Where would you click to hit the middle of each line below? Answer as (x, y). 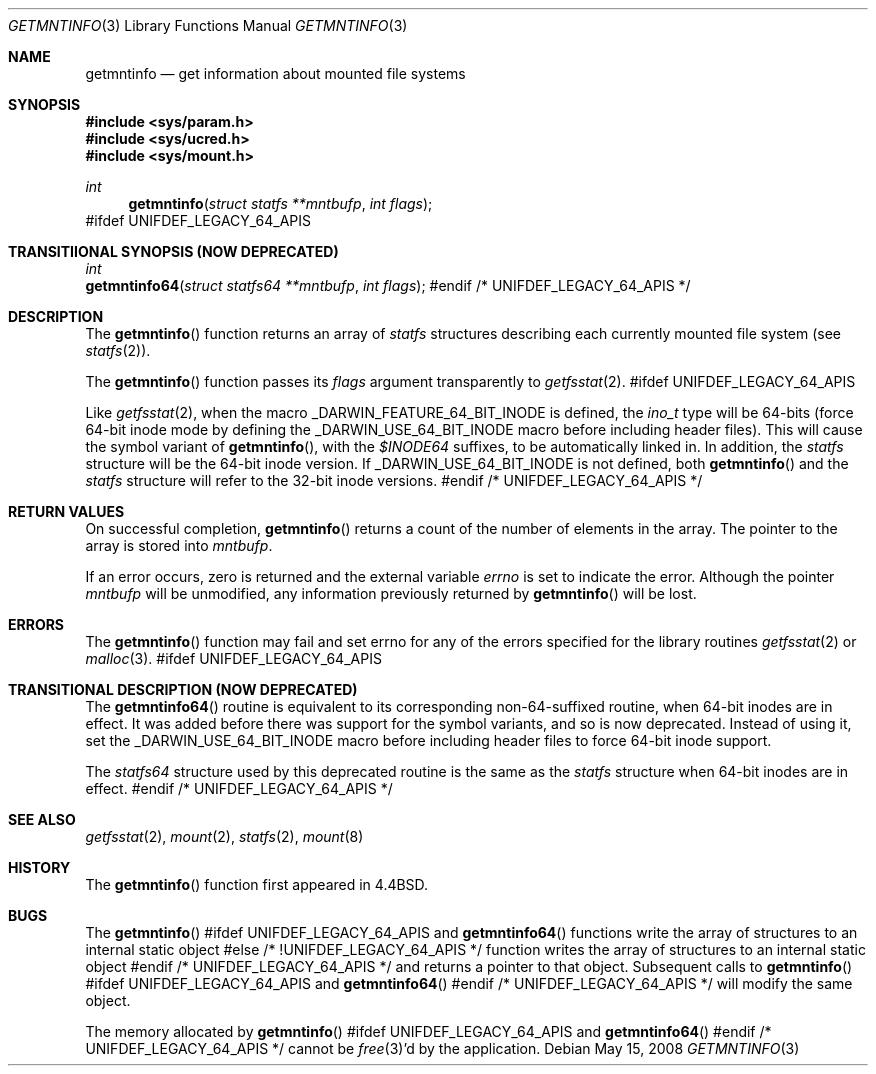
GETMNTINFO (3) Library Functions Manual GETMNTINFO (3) (208, 25)
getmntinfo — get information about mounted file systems (275, 73)
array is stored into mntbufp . (179, 545)
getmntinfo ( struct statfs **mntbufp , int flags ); (280, 203)
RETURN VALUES (66, 511)
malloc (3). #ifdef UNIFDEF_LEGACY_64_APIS (233, 658)
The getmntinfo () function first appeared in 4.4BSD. (257, 884)
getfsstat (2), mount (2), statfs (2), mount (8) (224, 836)
